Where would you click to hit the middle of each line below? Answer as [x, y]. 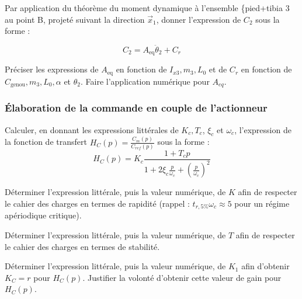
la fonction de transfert [46, 142]
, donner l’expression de [199, 19]
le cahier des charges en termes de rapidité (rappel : [97, 203]
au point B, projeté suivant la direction [75, 19]
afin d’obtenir [265, 266]
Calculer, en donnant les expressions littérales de [92, 129]
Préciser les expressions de [52, 69]
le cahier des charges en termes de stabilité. [82, 246]
